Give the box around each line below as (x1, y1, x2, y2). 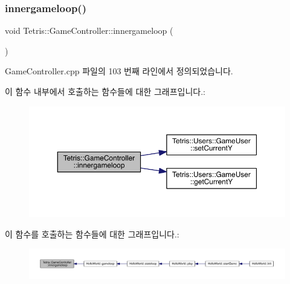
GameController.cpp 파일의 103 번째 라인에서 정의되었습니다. (5, 65, 233, 77)
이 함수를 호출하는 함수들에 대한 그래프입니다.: (5, 227, 179, 240)
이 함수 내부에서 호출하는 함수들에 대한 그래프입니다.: (5, 85, 205, 97)
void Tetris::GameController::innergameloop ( (5, 24, 173, 37)
